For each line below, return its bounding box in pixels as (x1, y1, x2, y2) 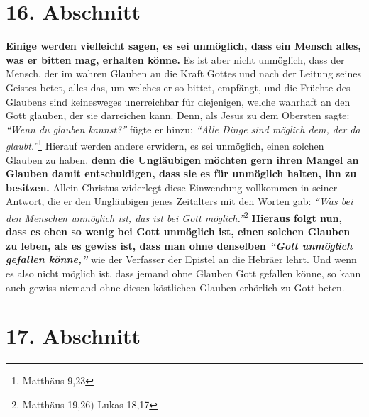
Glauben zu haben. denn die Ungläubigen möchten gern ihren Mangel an (6, 152, 359, 167)
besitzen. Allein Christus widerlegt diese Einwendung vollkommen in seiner (6, 179, 338, 194)
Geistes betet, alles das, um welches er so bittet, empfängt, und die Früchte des (6, 79, 351, 94)
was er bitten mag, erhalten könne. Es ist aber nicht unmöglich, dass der (6, 52, 345, 67)
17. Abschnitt (6, 321, 141, 350)
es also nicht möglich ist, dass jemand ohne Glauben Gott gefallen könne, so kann (6, 265, 361, 280)
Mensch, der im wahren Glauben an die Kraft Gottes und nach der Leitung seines (6, 66, 361, 81)
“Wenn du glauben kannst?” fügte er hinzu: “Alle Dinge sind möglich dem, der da (6, 121, 360, 136)
